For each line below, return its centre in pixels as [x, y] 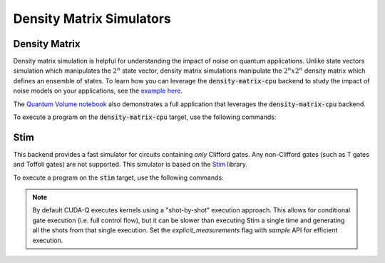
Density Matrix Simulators [92, 19]
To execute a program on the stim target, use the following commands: [118, 177]
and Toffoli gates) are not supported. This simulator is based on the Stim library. [130, 165]
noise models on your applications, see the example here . [98, 91]
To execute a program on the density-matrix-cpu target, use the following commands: [145, 117]
